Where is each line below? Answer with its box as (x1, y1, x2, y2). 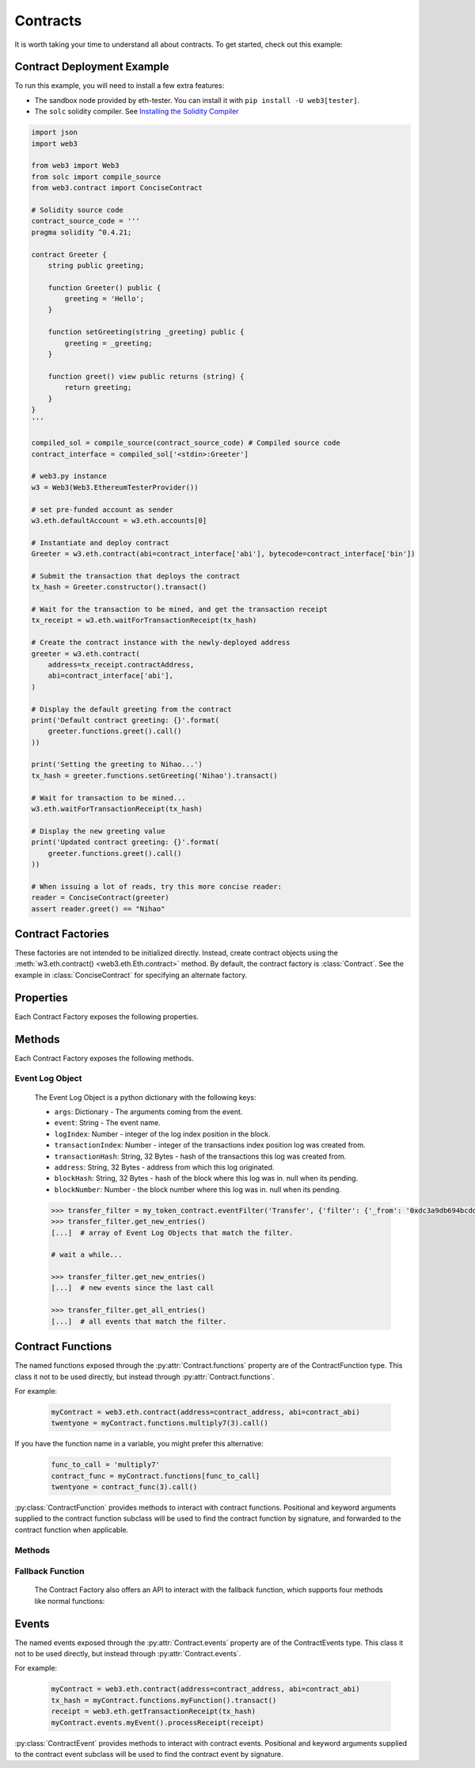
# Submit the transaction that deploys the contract (31, 571, 241, 580)
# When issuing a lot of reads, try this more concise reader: (31, 882, 283, 891)
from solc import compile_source (31, 172, 161, 181)
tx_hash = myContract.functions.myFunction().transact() (51, 1696, 277, 1705)
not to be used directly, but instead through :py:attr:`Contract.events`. (14, 1649, 241, 1658)
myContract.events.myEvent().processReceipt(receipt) (51, 1718, 264, 1727)
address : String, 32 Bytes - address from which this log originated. (54, 1162, 275, 1172)
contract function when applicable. (14, 1525, 129, 1534)
